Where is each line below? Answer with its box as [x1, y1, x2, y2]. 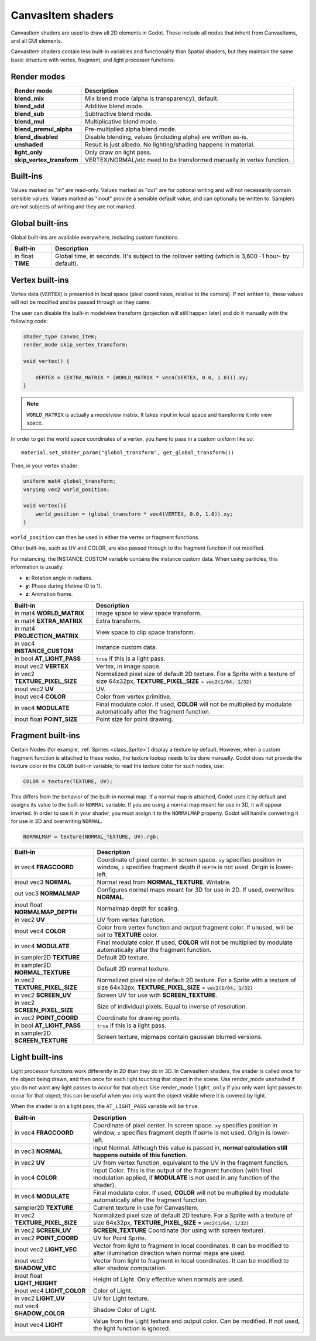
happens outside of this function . [92, 1151, 187, 1159]
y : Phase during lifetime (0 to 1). [25, 582, 102, 589]
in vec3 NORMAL [14, 1147, 63, 1155]
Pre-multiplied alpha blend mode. [85, 125, 177, 133]
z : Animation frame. [25, 591, 73, 598]
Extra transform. [95, 616, 141, 625]
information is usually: [11, 564, 64, 571]
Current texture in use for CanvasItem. [92, 1203, 199, 1212]
